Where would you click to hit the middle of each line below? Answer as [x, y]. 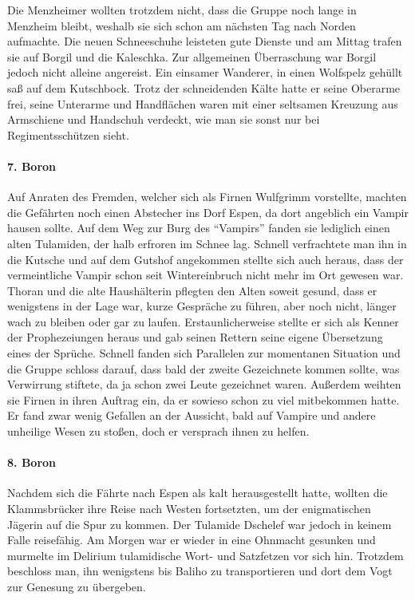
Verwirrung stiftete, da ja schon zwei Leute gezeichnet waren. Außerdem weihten [204, 384]
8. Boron [32, 462]
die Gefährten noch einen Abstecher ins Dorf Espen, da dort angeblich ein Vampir [208, 212]
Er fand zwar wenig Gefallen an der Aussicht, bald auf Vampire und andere [192, 415]
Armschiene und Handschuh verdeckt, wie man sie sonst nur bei [164, 119]
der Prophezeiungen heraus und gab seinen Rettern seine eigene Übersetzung [195, 337]
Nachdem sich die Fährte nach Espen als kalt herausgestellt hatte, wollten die [198, 493]
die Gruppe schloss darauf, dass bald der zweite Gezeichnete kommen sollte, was [204, 368]
